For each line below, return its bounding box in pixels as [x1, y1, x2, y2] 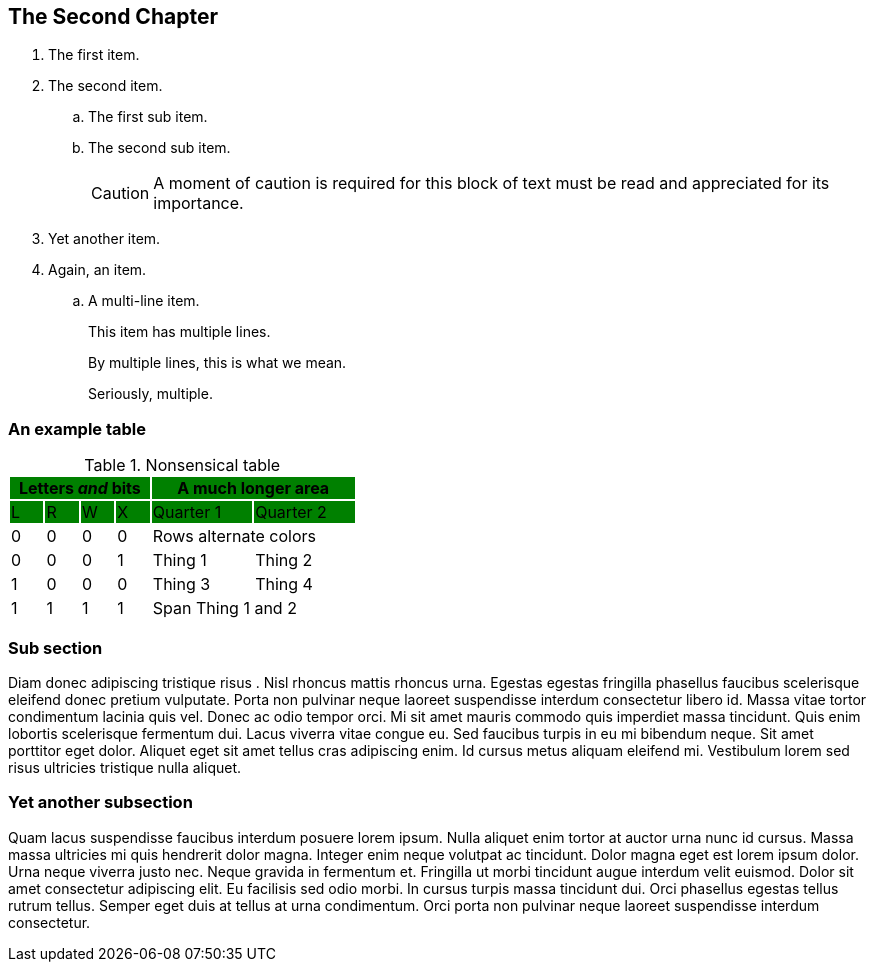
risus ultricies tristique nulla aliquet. [8, 758, 242, 776]
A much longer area [177, 478, 330, 499]
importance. [153, 193, 244, 214]
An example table [8, 418, 147, 439]
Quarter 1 [152, 502, 222, 523]
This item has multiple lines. [88, 323, 271, 341]
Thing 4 [255, 574, 313, 595]
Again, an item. [48, 261, 147, 279]
